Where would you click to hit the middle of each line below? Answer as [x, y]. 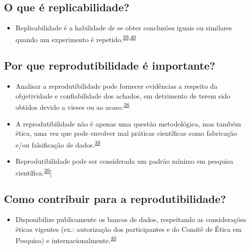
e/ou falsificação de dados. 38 [58, 144]
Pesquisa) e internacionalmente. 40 [66, 240]
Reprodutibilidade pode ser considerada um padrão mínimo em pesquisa [124, 161]
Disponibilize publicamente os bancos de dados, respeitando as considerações [131, 219]
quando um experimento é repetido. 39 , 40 [76, 38]
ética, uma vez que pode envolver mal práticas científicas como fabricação [126, 133]
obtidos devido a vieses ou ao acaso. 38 [72, 106]
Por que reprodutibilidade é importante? [110, 65]
